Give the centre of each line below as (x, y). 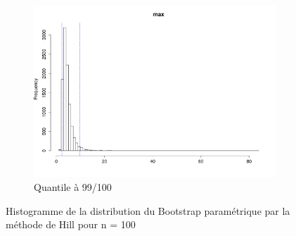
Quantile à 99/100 (73, 187)
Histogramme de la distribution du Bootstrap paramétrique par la (148, 210)
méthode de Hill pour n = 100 (71, 224)
